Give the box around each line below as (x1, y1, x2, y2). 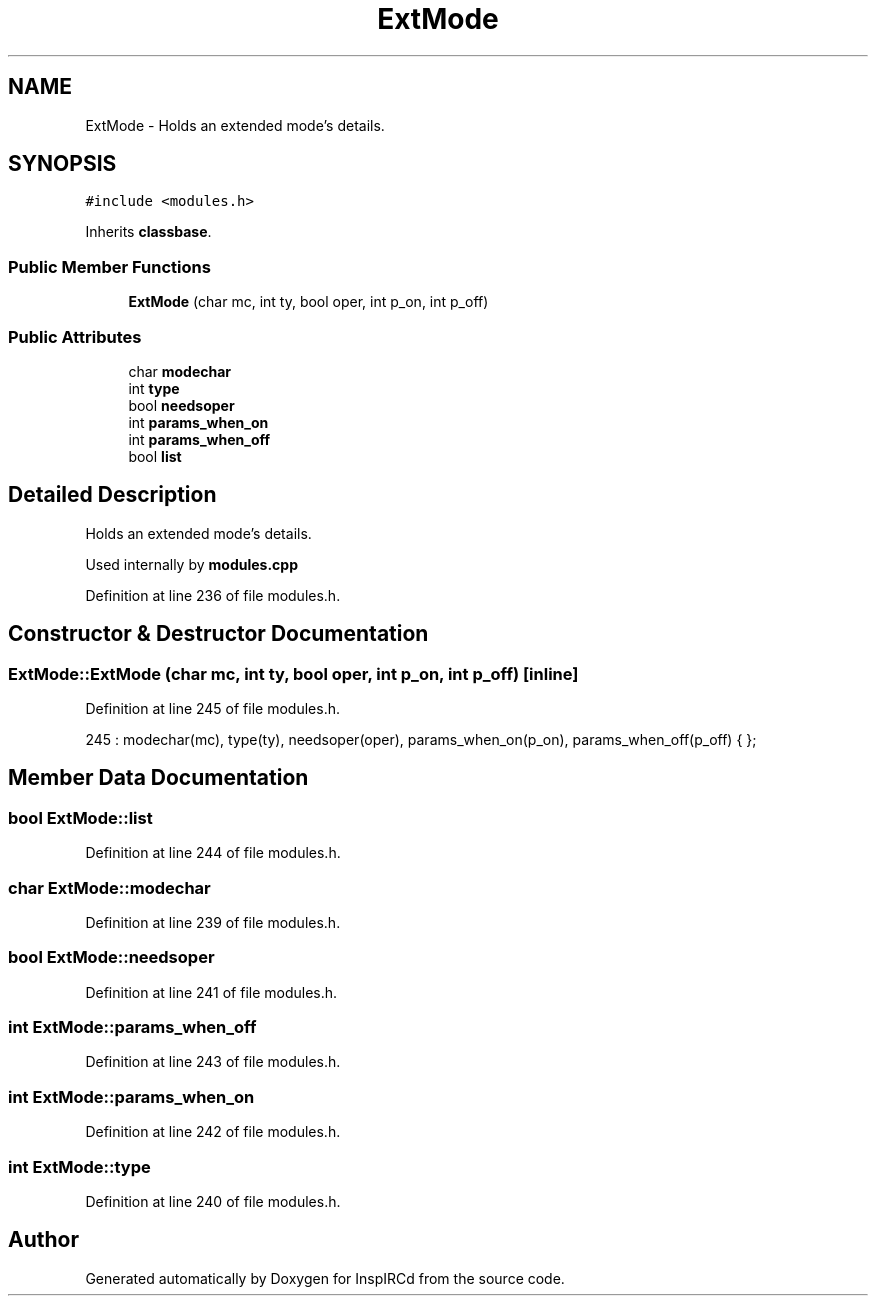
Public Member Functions (8, 256, 211, 277)
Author (8, 1227, 79, 1253)
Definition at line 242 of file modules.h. (85, 1123, 341, 1141)
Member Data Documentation (8, 765, 309, 791)
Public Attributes (8, 326, 142, 347)
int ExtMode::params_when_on (8, 1086, 255, 1107)
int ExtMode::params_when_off (8, 1017, 257, 1038)
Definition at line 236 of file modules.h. (85, 586, 341, 604)
